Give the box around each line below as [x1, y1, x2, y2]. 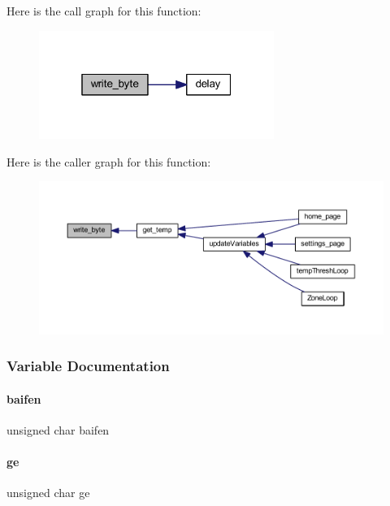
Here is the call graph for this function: [6, 2, 201, 19]
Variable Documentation [6, 356, 170, 376]
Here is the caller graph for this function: [6, 153, 211, 170]
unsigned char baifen [6, 422, 110, 439]
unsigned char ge [6, 484, 90, 501]
